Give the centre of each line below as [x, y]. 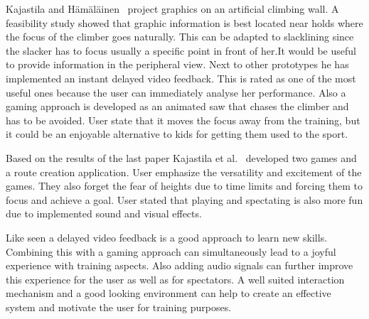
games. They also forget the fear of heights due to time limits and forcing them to [184, 186]
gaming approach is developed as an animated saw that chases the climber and [177, 106]
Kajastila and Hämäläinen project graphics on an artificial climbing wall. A [172, 9]
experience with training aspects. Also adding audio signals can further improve [180, 265]
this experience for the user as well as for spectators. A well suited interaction [175, 279]
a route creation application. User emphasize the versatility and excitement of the [184, 172]
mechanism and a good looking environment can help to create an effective [169, 293]
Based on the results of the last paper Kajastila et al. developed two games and [181, 157]
